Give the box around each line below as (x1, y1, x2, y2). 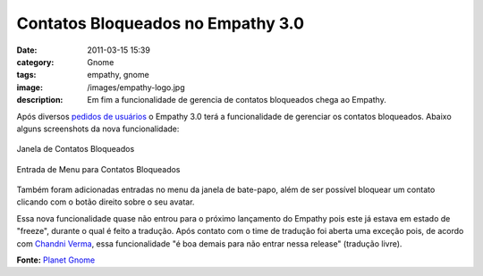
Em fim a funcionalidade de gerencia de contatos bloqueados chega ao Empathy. (87, 95, 386, 105)
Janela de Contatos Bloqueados (16, 144, 135, 155)
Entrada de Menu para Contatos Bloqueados (16, 163, 181, 174)
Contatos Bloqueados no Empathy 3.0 (16, 13, 304, 33)
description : (16, 95, 64, 105)
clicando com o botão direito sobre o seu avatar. (16, 197, 195, 207)
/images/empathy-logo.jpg (87, 81, 185, 93)
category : (16, 56, 55, 67)
